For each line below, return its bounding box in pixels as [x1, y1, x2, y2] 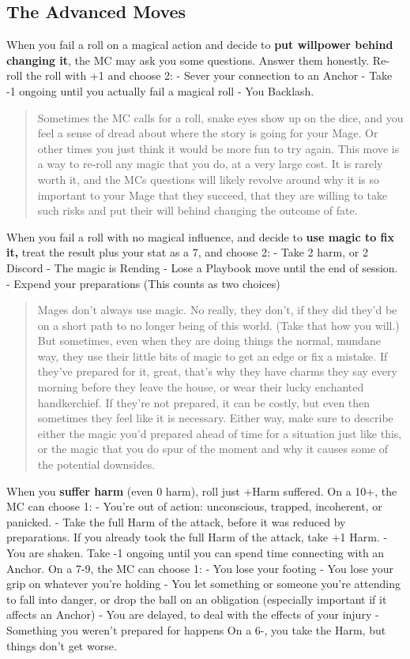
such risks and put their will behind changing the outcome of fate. [37, 202, 358, 219]
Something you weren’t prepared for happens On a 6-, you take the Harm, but [6, 621, 386, 638]
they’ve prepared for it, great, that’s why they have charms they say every [37, 363, 397, 380]
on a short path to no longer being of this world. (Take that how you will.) [37, 316, 400, 333]
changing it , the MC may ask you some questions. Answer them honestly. [6, 51, 370, 68]
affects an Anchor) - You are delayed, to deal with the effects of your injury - [6, 606, 379, 623]
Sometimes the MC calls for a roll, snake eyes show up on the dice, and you [37, 109, 404, 125]
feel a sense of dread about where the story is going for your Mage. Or [37, 125, 378, 141]
